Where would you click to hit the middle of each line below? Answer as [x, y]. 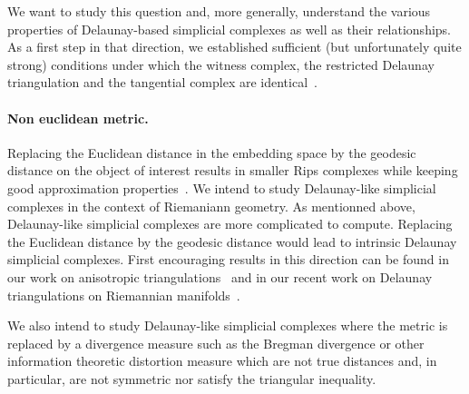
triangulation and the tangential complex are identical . [162, 82]
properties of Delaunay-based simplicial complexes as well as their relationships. [230, 29]
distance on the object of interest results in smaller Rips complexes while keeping [233, 170]
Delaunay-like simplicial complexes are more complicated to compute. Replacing [230, 224]
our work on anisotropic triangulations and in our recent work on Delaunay [220, 276]
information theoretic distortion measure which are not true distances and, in [222, 361]
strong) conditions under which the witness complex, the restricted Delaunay [221, 64]
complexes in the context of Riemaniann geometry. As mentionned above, [211, 206]
